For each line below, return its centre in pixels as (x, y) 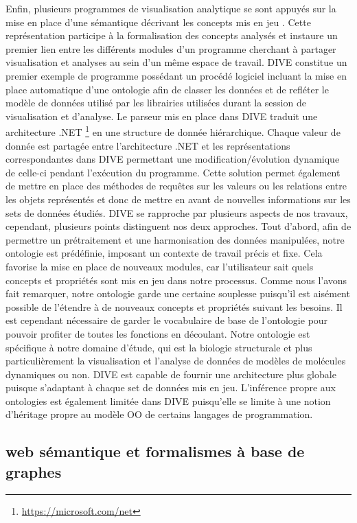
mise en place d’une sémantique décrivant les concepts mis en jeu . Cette (158, 22)
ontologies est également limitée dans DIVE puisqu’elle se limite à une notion (168, 400)
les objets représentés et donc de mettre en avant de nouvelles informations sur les (178, 199)
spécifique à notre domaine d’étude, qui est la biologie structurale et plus (159, 347)
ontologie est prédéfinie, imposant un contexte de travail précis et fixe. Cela (164, 253)
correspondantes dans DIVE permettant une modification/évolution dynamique (173, 159)
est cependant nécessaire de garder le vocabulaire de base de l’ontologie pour (167, 320)
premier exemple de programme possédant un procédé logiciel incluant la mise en (176, 75)
